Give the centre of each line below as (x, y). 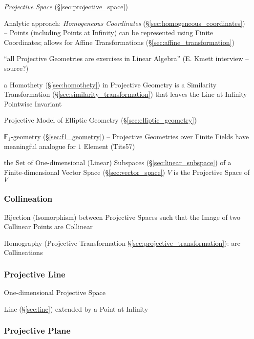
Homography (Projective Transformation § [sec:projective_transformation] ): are (122, 243)
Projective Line (35, 274)
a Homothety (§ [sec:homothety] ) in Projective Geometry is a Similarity (110, 84)
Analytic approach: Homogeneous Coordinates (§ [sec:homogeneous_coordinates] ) (125, 23)
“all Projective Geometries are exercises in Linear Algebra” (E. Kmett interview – (127, 58)
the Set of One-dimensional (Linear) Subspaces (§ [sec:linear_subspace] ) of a (118, 162)
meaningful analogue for (40, 146)
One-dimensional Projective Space (55, 292)
